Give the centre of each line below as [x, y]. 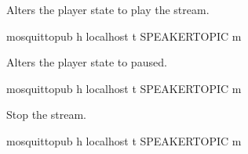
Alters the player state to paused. [87, 62]
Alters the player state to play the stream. [108, 9]
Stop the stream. [47, 115]
